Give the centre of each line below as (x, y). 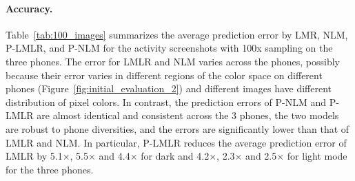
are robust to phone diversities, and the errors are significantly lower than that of (177, 128)
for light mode (317, 156)
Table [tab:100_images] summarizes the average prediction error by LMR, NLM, (177, 34)
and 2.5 (261, 156)
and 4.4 (114, 156)
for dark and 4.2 (175, 156)
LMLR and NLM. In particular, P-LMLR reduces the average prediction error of (176, 142)
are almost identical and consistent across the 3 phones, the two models (188, 115)
